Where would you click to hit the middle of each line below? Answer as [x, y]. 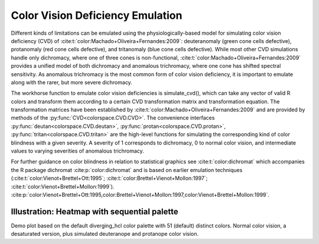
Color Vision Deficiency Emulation [97, 15]
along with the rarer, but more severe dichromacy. [71, 82]
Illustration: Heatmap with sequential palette [95, 211]
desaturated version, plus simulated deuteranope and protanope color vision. [105, 234]
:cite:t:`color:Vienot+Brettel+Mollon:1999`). [63, 186]
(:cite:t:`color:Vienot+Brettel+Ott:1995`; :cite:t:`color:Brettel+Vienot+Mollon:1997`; [109, 178]
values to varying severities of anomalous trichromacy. [77, 151]
